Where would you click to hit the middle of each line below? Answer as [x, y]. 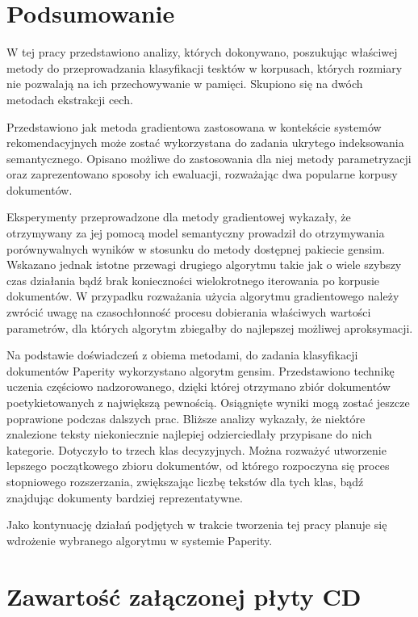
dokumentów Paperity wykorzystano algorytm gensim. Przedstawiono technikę [201, 370]
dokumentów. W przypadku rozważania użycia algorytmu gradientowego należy [203, 296]
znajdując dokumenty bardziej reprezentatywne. [125, 497]
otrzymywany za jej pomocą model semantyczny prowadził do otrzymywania [196, 233]
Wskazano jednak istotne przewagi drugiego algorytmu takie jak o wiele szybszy [204, 264]
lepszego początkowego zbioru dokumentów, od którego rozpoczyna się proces [198, 466]
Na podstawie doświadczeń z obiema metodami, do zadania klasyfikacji [182, 355]
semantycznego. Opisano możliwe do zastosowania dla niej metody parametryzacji [209, 158]
